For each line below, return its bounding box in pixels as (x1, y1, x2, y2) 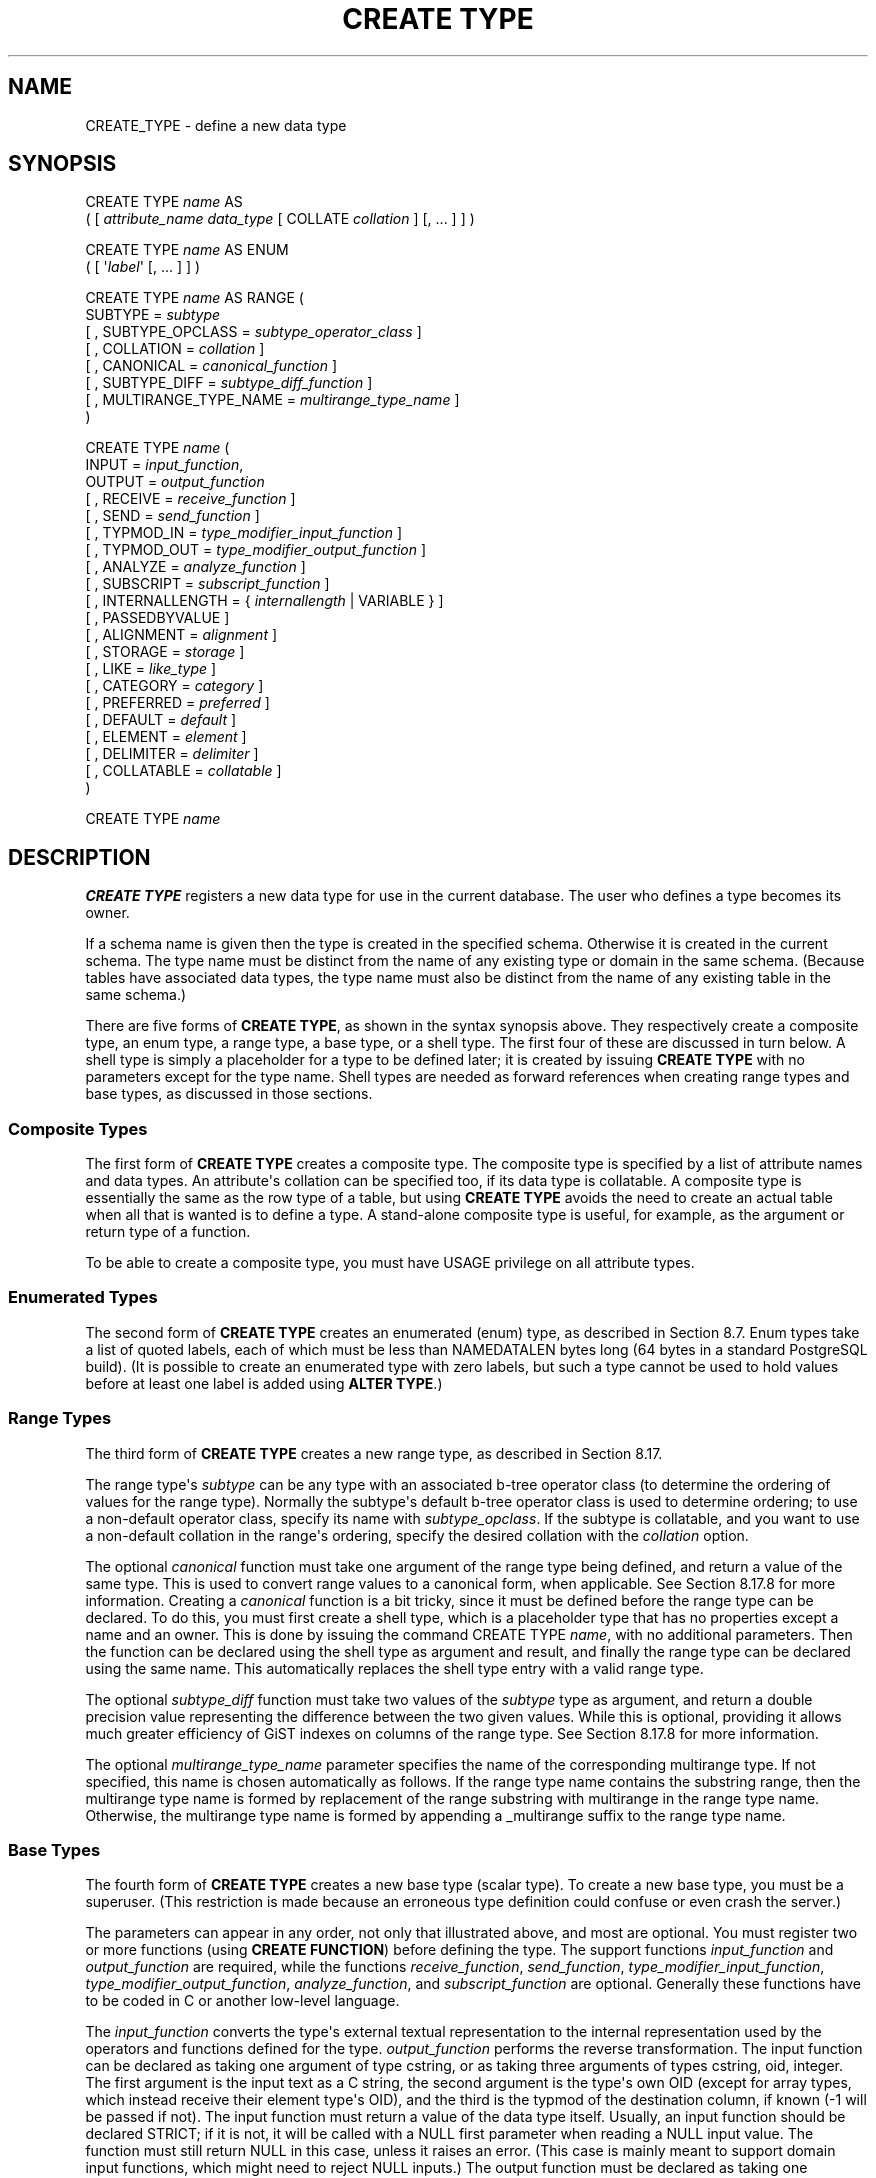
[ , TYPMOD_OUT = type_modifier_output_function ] (85, 541, 427, 559)
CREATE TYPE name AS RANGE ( (85, 289, 304, 307)
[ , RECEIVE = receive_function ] (85, 490, 296, 508)
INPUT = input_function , (85, 456, 244, 474)
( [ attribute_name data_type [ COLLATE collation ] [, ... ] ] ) (85, 210, 475, 228)
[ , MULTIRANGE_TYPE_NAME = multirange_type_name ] (85, 391, 460, 409)
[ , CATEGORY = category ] (85, 677, 264, 695)
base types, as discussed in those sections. (85, 1085, 373, 1103)
